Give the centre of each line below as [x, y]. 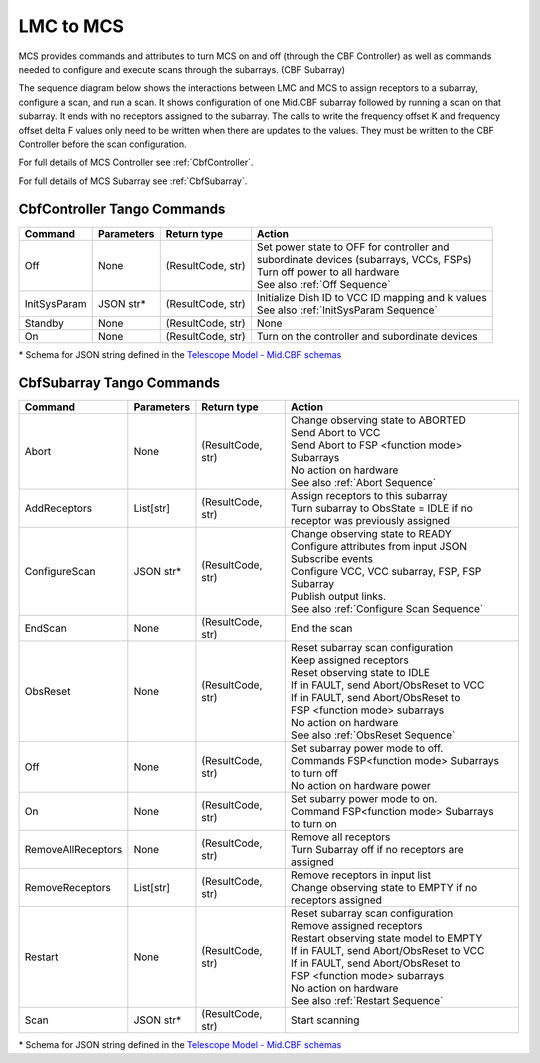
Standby [44, 323]
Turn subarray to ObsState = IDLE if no [382, 508]
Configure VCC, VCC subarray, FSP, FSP [386, 572]
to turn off [314, 773]
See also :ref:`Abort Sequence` [363, 483]
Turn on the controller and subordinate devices [367, 336]
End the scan [321, 628]
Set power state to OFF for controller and [353, 247]
